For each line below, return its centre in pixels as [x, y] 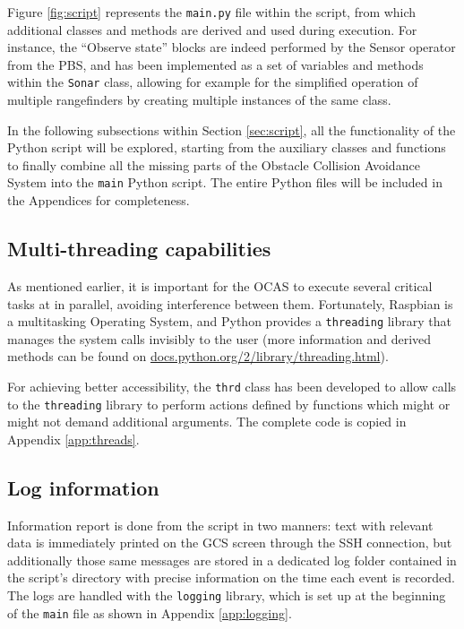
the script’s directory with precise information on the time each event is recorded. [231, 577]
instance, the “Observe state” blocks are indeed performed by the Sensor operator [232, 47]
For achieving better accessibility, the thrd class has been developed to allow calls [232, 386]
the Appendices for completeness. [99, 200]
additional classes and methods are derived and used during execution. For [212, 29]
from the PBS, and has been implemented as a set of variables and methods [215, 64]
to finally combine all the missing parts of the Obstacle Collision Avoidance [214, 164]
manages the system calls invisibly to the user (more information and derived [219, 338]
